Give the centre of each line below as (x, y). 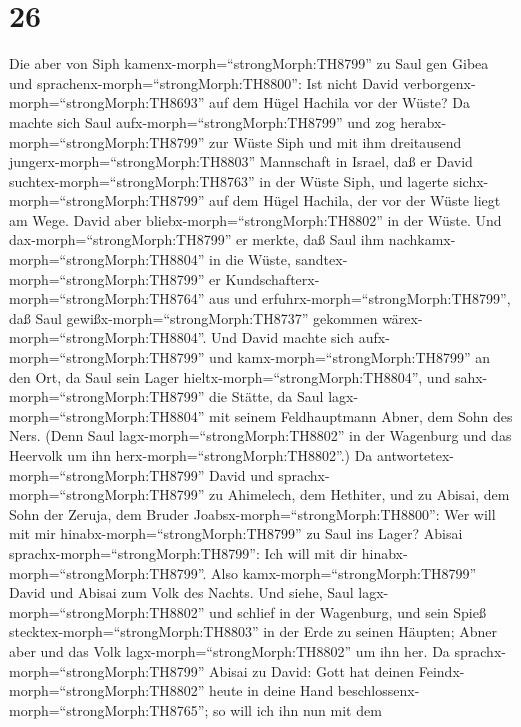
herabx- (423, 121)
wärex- (402, 317)
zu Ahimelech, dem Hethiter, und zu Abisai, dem (359, 494)
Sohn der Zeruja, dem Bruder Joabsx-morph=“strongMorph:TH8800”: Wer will (252, 513)
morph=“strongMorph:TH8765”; (109, 709)
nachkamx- (422, 239)
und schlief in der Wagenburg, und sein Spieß (347, 611)
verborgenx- (439, 82)
